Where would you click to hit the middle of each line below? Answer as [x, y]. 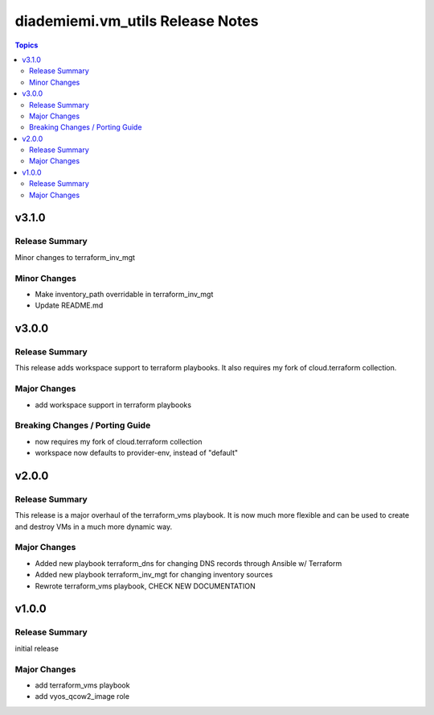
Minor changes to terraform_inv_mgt [75, 257]
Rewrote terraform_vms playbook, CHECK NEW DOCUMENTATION [145, 586]
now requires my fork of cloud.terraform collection [119, 441]
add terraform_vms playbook [82, 685]
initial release [37, 648]
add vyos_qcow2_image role [82, 696]
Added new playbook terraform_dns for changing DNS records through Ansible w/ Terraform [188, 563]
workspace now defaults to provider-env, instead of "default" [137, 453]
